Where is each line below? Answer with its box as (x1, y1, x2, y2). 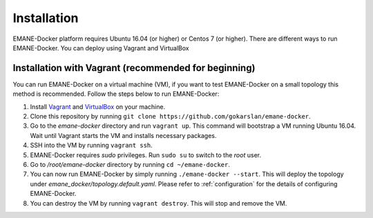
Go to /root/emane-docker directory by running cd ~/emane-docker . (30, 160, 231, 168)
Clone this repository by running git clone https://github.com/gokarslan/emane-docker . (30, 112, 311, 121)
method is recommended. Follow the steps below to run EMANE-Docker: (12, 90, 220, 98)
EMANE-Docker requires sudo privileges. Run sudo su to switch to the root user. (30, 150, 262, 159)
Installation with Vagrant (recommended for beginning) (12, 62, 256, 74)
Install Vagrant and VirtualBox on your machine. (30, 102, 166, 110)
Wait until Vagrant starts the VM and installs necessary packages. (30, 131, 217, 139)
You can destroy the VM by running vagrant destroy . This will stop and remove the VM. (30, 199, 287, 207)
